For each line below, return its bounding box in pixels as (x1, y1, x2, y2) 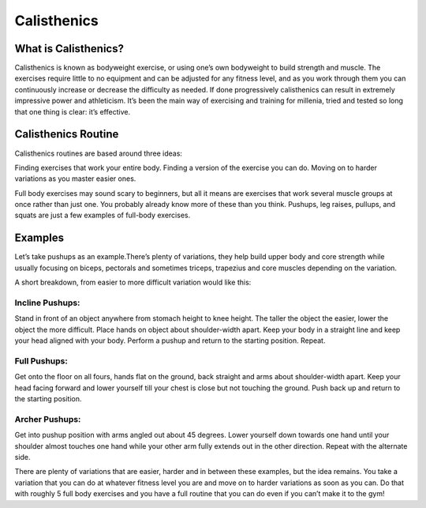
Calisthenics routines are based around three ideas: (14, 149, 183, 158)
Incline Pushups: (14, 297, 80, 308)
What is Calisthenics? (14, 42, 124, 55)
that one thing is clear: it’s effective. (14, 107, 130, 116)
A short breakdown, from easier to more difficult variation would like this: (14, 277, 252, 288)
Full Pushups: (14, 356, 69, 367)
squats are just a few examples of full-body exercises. (14, 210, 191, 220)
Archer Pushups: (14, 413, 81, 424)
